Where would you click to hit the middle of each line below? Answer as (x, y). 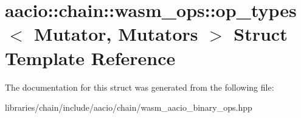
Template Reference (90, 57)
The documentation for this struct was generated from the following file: (140, 87)
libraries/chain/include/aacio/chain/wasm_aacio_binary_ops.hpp (129, 107)
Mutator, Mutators (116, 34)
